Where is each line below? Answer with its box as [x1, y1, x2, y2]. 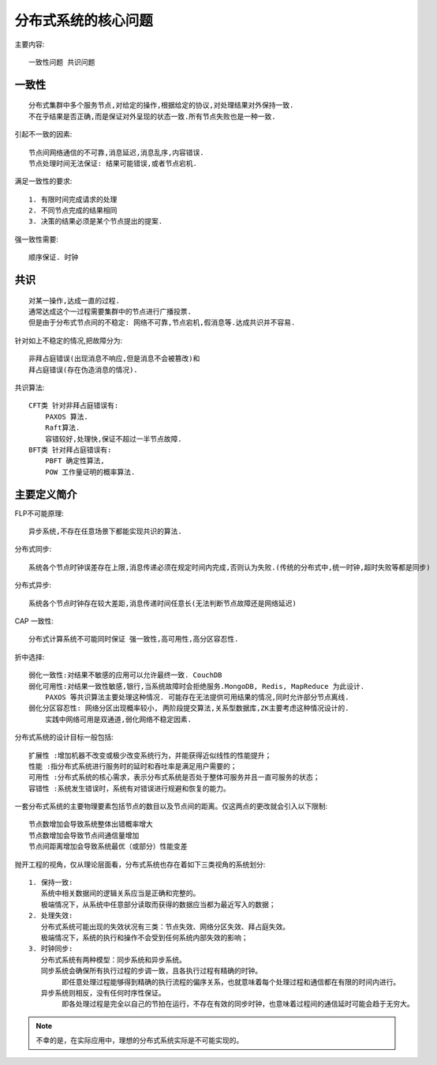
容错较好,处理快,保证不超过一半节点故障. [44, 435, 182, 443]
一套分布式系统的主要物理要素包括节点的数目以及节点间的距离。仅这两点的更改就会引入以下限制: [14, 802, 328, 811]
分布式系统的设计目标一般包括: [14, 732, 114, 742]
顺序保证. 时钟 [28, 253, 79, 262]
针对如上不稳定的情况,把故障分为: [14, 336, 123, 345]
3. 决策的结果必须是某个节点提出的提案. [28, 217, 163, 226]
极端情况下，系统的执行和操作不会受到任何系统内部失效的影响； [40, 933, 248, 942]
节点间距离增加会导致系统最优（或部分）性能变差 [28, 842, 188, 851]
